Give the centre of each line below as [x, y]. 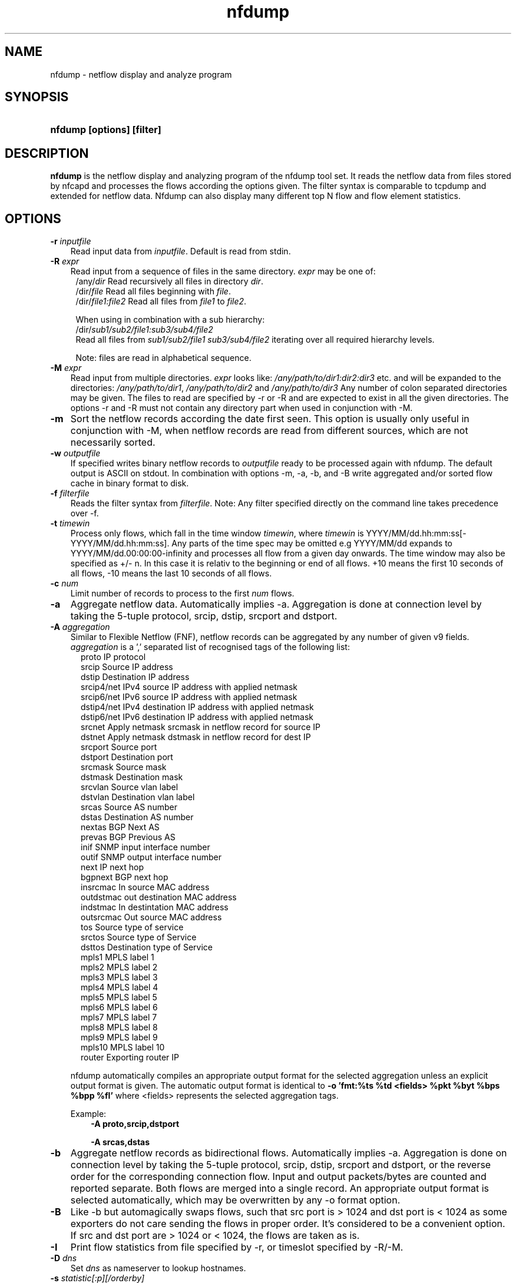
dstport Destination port [127, 757]
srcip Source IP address [127, 667]
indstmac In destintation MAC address [155, 907]
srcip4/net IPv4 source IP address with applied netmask [189, 687]
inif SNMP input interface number [145, 847]
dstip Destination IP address [135, 677]
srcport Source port [119, 747]
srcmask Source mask [124, 767]
